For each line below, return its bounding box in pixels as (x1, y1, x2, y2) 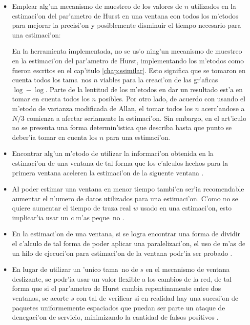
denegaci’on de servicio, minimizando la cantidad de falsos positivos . (12, 312, 219, 322)
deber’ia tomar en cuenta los (12, 132, 98, 142)
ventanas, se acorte (12, 293, 69, 303)
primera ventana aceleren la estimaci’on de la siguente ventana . (12, 167, 204, 177)
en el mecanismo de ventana (146, 264, 230, 274)
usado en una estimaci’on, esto (140, 203, 232, 213)
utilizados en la (190, 1, 236, 11)
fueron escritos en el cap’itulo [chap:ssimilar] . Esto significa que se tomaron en (12, 65, 246, 75)
